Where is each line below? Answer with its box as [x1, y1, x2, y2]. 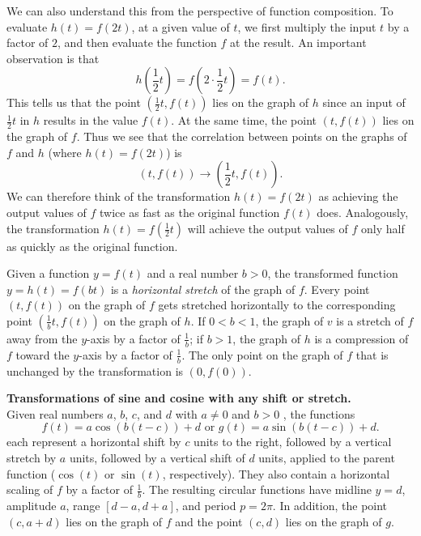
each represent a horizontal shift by [6, 433, 181, 450]
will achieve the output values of [187, 219, 348, 236]
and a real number [147, 265, 239, 282]
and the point [175, 513, 243, 530]
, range [66, 497, 100, 513]
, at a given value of [131, 18, 230, 35]
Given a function [6, 265, 90, 282]
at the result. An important [230, 34, 367, 51]
